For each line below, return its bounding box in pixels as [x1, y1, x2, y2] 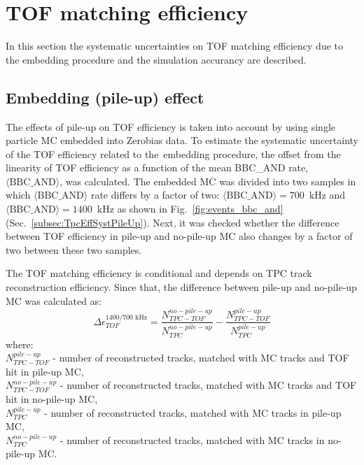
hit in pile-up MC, [6, 364, 84, 378]
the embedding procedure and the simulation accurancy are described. [6, 52, 307, 66]
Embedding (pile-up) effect [6, 86, 204, 108]
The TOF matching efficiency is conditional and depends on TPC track [6, 266, 312, 280]
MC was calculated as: [6, 293, 102, 308]
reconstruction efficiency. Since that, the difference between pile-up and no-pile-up [6, 280, 357, 294]
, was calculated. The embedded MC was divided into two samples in [59, 173, 356, 188]
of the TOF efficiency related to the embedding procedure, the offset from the [6, 146, 341, 161]
